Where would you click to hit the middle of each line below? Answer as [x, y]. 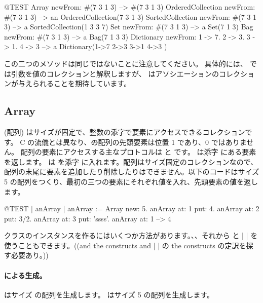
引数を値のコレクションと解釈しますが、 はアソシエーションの [115, 73]
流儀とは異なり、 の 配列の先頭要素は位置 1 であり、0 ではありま [141, 142]
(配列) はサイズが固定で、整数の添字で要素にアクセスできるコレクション [125, 131]
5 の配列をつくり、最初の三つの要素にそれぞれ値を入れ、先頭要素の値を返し [131, 181]
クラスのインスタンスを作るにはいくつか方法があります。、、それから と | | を [131, 235]
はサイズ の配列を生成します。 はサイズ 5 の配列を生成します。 [109, 294]
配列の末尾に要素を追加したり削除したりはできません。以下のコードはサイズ [132, 172]
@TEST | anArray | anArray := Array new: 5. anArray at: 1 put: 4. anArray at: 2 [132, 209]
